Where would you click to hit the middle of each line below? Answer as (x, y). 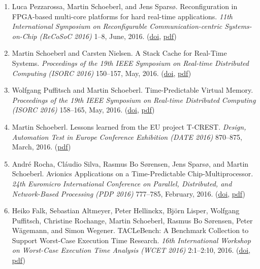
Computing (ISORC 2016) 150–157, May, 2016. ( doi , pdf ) (102, 73)
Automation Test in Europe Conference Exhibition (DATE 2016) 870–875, (127, 137)
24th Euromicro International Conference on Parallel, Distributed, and (122, 183)
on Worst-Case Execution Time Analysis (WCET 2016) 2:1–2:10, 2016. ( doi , (131, 250)
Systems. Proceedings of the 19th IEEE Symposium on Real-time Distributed (130, 63)
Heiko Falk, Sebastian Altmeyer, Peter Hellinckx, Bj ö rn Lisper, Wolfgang (126, 210)
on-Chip (24, 36)
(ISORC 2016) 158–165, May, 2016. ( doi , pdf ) (83, 110)
